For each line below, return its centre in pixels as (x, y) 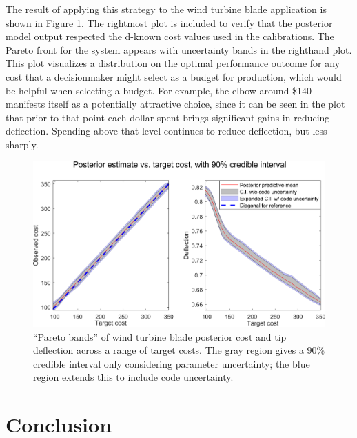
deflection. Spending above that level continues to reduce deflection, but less (166, 131)
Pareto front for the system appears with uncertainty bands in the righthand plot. (179, 49)
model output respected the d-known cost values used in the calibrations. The (170, 36)
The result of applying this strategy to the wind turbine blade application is (166, 9)
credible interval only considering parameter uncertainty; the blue (172, 363)
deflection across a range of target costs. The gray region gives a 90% (179, 350)
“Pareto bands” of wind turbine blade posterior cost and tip (160, 336)
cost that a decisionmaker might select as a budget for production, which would (174, 76)
